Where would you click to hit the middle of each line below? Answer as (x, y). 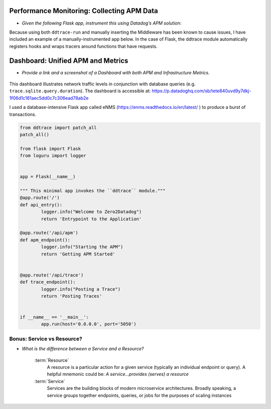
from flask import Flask (50, 149)
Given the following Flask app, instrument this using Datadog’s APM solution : (102, 23)
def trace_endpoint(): (48, 282)
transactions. (23, 114)
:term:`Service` (50, 381)
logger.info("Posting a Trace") (81, 289)
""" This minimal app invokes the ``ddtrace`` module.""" (93, 191)
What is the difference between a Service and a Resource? (83, 349)
